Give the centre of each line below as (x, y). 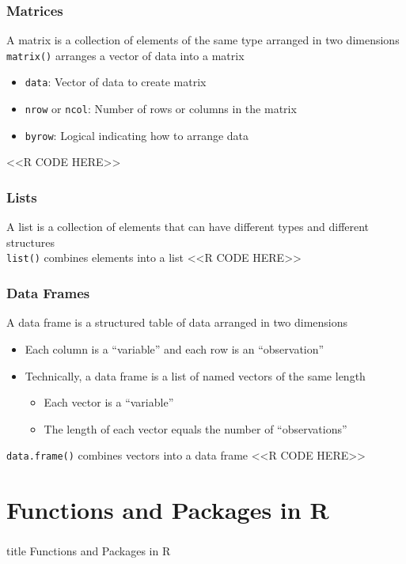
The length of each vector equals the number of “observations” (195, 428)
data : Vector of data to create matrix (116, 82)
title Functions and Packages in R (89, 551)
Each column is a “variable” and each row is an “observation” (175, 348)
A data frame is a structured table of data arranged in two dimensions (177, 322)
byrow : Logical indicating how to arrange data (137, 135)
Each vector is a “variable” (109, 402)
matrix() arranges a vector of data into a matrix (125, 55)
